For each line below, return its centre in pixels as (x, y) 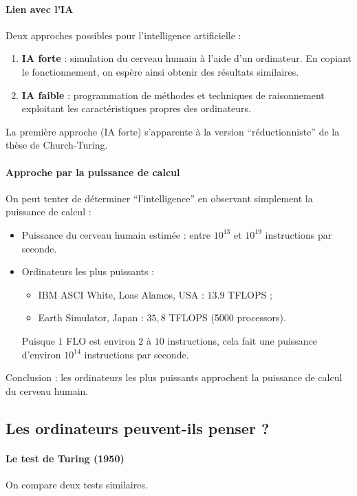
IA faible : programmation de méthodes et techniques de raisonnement (173, 95)
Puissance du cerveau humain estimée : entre (116, 234)
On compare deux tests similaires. (77, 484)
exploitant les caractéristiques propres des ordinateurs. (136, 108)
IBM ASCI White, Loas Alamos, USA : (121, 294)
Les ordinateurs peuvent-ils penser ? (138, 428)
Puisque (38, 340)
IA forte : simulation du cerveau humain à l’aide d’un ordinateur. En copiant (187, 58)
